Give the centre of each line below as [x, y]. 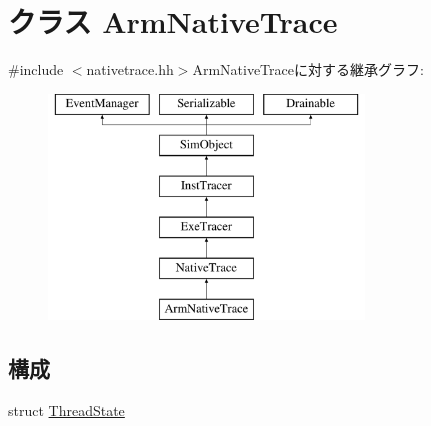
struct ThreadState [66, 410]
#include [36, 69]
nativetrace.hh [130, 69]
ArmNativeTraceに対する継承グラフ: [308, 69]
